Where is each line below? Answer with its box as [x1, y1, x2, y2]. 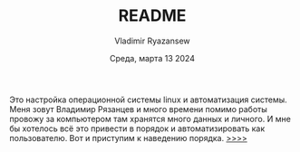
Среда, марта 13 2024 [110, 52, 195, 63]
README [118, 5, 187, 26]
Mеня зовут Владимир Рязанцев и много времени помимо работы [9, 103, 267, 114]
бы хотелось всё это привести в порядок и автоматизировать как [9, 123, 266, 134]
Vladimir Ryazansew [114, 35, 190, 46]
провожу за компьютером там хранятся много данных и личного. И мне [9, 113, 292, 124]
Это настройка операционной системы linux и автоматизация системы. [9, 94, 287, 105]
